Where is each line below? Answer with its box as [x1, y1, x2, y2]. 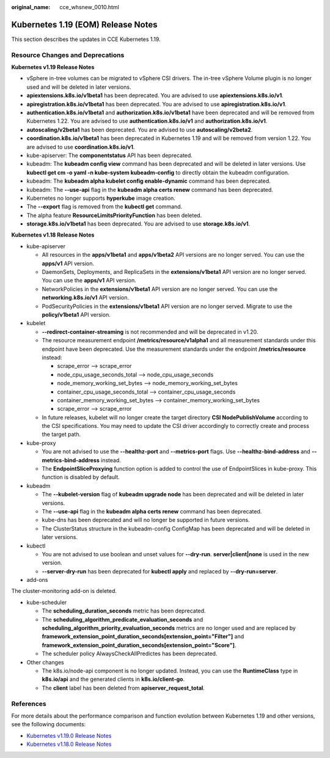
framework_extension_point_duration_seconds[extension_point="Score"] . [42, 641, 237, 649]
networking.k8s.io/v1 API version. [42, 294, 130, 301]
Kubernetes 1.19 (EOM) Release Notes [11, 19, 158, 30]
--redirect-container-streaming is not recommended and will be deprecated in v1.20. [42, 328, 258, 336]
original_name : [11, 4, 51, 10]
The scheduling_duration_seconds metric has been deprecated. [42, 607, 206, 614]
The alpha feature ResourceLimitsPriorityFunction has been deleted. [26, 212, 202, 219]
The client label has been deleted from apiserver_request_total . [42, 684, 205, 691]
